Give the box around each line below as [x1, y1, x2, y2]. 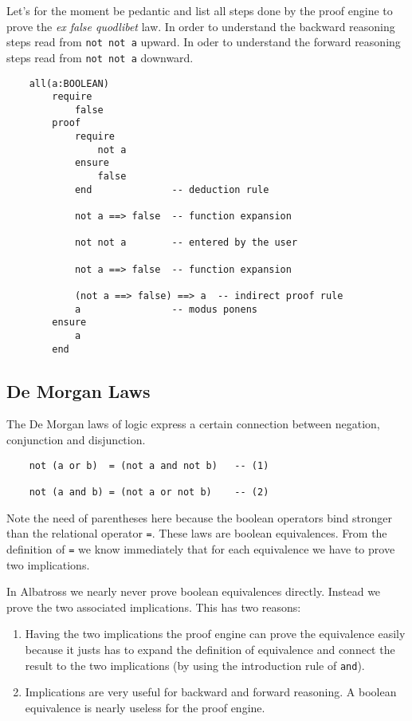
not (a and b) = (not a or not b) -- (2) [29, 486, 269, 498]
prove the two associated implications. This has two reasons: [6, 598, 301, 615]
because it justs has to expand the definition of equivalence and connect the [25, 640, 395, 657]
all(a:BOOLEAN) [29, 77, 109, 89]
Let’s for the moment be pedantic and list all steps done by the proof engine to [6, 2, 393, 18]
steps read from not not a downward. [6, 49, 194, 65]
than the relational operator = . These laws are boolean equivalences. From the [6, 525, 387, 542]
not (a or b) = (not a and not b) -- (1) [29, 459, 269, 471]
